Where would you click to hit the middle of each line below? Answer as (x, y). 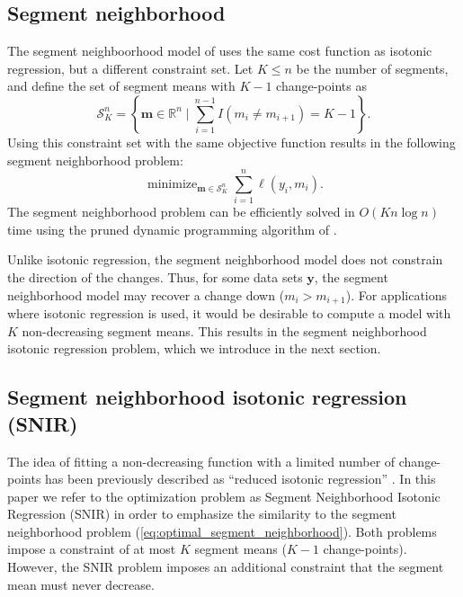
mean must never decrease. (81, 584)
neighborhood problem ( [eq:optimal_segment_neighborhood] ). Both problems (222, 531)
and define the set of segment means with (121, 86)
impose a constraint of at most (92, 549)
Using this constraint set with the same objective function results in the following (231, 142)
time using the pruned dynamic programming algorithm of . (172, 229)
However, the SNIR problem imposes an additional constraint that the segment (226, 567)
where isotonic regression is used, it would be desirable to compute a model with (229, 313)
